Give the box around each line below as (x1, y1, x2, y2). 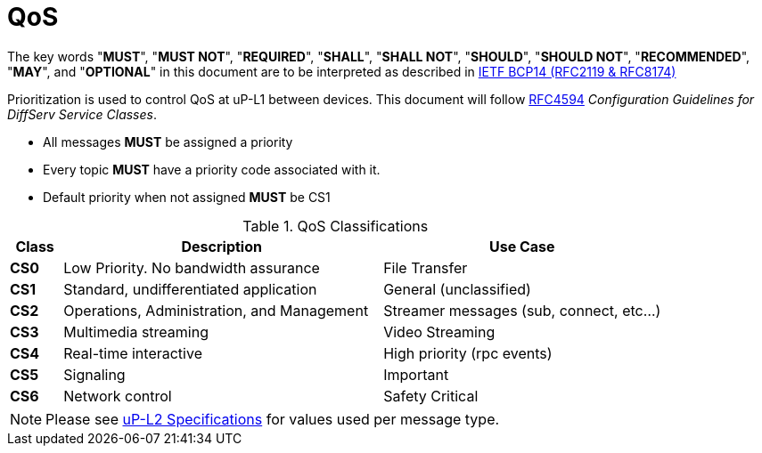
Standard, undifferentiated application (63, 279, 317, 298)
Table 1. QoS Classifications (242, 216, 429, 235)
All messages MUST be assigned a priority (43, 133, 293, 150)
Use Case (488, 237, 555, 255)
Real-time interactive (63, 344, 202, 362)
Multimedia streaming (63, 322, 209, 341)
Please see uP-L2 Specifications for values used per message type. (45, 409, 500, 428)
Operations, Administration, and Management (63, 301, 369, 320)
